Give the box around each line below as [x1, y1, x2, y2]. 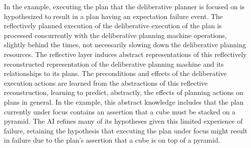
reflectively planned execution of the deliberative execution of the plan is [4, 20, 222, 31]
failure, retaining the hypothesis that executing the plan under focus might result [4, 125, 248, 135]
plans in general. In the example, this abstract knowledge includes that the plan [4, 96, 244, 107]
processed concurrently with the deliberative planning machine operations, [4, 30, 227, 40]
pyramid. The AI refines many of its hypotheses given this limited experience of [4, 116, 243, 126]
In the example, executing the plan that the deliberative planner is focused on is [4, 1, 245, 11]
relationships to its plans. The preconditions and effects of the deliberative [4, 68, 227, 78]
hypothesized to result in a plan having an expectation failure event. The [4, 11, 223, 21]
